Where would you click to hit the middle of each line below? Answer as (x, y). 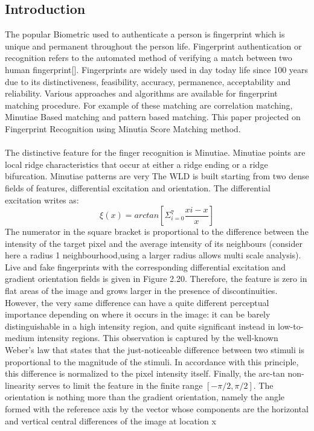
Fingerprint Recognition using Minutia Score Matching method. (123, 128)
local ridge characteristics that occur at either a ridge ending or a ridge (136, 164)
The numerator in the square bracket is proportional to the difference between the (157, 231)
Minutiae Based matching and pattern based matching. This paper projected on (153, 117)
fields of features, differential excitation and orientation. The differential (138, 187)
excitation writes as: (42, 200)
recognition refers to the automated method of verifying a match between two (149, 58)
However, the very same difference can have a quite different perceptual (137, 302)
